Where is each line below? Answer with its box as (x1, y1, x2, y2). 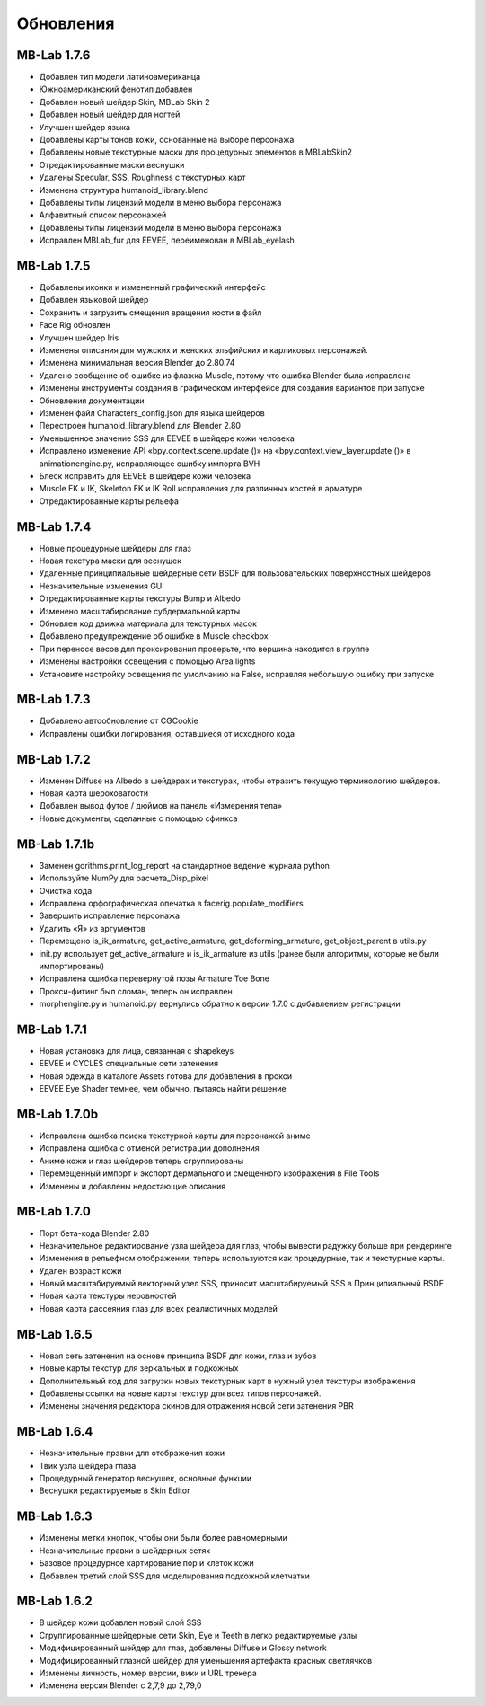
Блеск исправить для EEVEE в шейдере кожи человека (39, 470, 251, 481)
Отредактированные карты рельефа (39, 495, 180, 507)
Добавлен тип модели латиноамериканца (39, 72, 201, 83)
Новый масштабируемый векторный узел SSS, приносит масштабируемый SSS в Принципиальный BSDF (39, 1278, 445, 1289)
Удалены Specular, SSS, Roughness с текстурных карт (39, 172, 246, 183)
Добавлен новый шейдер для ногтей (39, 109, 181, 120)
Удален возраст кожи (39, 1265, 122, 1276)
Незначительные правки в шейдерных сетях (39, 1545, 211, 1556)
